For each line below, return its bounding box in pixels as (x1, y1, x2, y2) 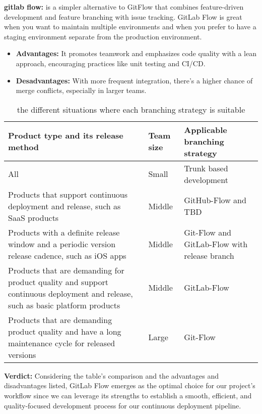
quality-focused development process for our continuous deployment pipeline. (4, 400, 241, 410)
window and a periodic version (8, 238, 116, 250)
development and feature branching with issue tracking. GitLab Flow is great (4, 11, 242, 22)
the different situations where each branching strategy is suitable (17, 103, 245, 115)
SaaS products (8, 211, 59, 223)
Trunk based (184, 162, 228, 174)
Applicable (184, 123, 227, 135)
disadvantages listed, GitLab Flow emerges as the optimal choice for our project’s (4, 380, 255, 391)
